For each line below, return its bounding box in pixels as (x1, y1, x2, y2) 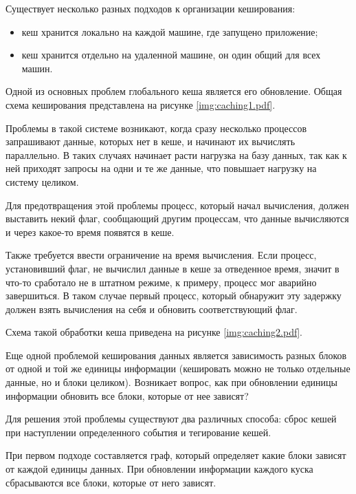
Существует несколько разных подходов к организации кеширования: (5, 1, 296, 15)
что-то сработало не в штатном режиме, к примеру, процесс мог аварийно (5, 275, 317, 289)
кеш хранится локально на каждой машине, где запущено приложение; (21, 24, 318, 39)
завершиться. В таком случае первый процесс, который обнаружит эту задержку (5, 288, 342, 303)
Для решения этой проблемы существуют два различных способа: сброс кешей (5, 411, 337, 426)
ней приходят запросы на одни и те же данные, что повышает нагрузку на (5, 161, 317, 175)
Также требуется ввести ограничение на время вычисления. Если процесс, (5, 248, 317, 262)
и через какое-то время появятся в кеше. (5, 224, 175, 239)
